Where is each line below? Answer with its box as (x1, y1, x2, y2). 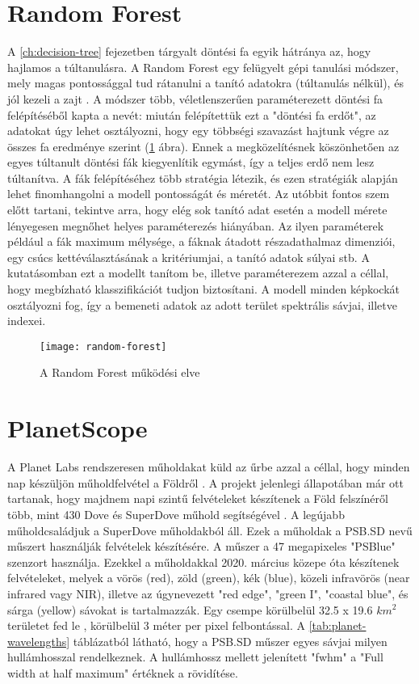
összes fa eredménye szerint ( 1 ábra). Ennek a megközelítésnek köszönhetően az (7, 137, 400, 154)
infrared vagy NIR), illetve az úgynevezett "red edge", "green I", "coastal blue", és (7, 585, 409, 602)
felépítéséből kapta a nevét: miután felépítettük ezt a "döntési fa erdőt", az (7, 106, 376, 123)
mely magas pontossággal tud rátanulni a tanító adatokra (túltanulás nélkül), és (7, 74, 404, 91)
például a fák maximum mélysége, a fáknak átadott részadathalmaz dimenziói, (7, 233, 396, 250)
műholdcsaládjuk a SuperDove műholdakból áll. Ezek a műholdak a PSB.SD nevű (7, 521, 413, 538)
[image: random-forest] (40, 340, 167, 353)
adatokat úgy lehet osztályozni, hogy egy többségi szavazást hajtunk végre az (7, 122, 389, 139)
